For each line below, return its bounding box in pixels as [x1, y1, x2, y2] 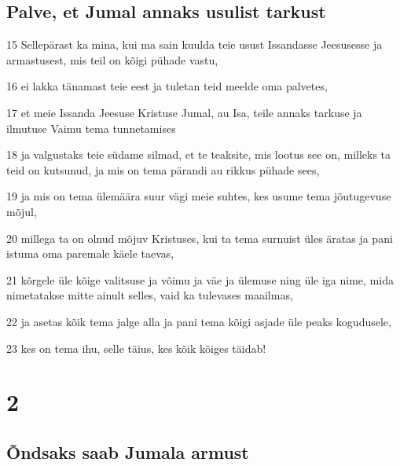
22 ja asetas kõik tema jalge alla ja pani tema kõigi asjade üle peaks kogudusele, [6, 313, 391, 329]
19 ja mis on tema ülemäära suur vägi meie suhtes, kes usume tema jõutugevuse [6, 188, 391, 204]
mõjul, [6, 203, 37, 219]
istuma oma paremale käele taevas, [6, 245, 174, 262]
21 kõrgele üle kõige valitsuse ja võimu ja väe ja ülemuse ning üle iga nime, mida [6, 271, 394, 288]
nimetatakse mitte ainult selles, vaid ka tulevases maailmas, [6, 287, 293, 303]
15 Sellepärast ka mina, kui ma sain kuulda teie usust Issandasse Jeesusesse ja [6, 36, 383, 53]
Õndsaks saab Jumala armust [6, 439, 249, 464]
